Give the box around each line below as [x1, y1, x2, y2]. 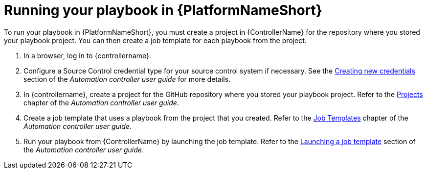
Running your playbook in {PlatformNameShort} [4, 2, 322, 19]
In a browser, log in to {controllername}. [23, 51, 151, 60]
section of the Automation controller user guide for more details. [23, 74, 231, 83]
